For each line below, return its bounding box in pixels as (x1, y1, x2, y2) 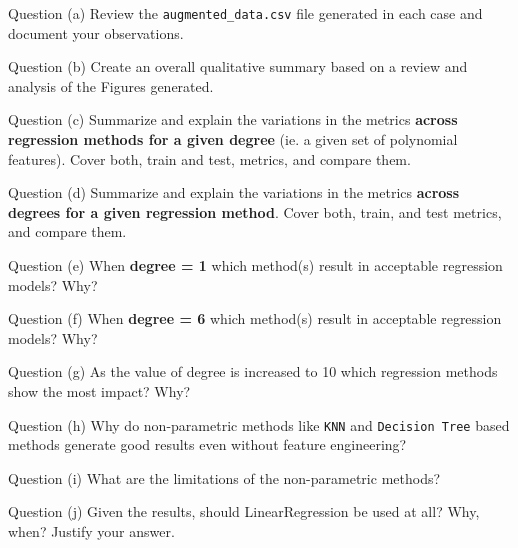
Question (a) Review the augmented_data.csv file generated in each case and (8, 3, 483, 23)
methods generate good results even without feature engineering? (8, 434, 407, 455)
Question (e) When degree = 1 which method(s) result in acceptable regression (8, 255, 503, 275)
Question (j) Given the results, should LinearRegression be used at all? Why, (8, 501, 480, 522)
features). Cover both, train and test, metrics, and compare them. (8, 148, 411, 169)
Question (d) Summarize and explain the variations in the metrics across (8, 182, 460, 203)
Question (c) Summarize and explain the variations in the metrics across (8, 109, 458, 130)
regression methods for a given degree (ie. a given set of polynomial (8, 129, 458, 150)
